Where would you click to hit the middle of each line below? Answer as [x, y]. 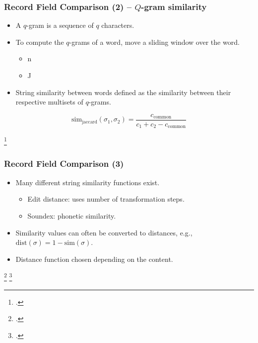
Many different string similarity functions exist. [88, 182]
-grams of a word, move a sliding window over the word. [154, 42]
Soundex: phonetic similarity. [72, 215]
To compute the [40, 42]
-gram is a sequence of [60, 25]
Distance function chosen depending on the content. [94, 259]
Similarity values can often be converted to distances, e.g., [104, 232]
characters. [118, 25]
